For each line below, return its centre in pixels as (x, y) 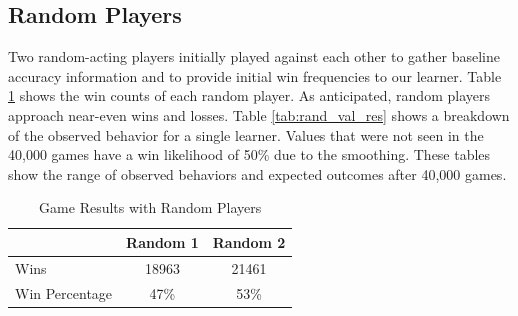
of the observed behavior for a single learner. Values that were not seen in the (246, 134)
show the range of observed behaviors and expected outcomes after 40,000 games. (257, 173)
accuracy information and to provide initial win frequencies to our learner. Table (255, 75)
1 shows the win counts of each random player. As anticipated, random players (249, 95)
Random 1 (162, 241)
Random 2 (249, 241)
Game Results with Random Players (150, 207)
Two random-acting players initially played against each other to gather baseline (254, 56)
